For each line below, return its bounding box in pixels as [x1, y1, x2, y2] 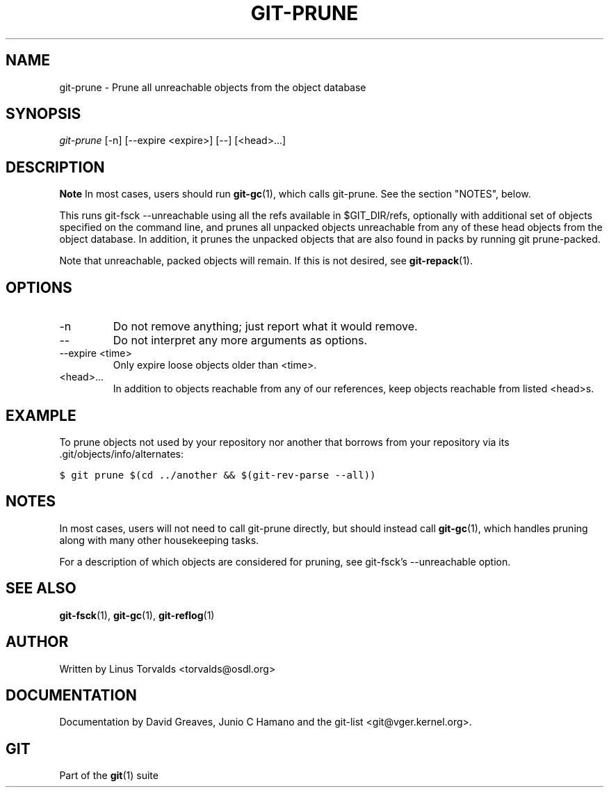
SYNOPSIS [6, 105, 81, 123]
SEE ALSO [6, 579, 76, 598]
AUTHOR [6, 633, 69, 651]
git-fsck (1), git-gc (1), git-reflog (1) [59, 609, 215, 621]
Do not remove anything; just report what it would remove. [113, 319, 418, 334]
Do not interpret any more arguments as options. [113, 333, 368, 348]
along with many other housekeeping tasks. [59, 534, 259, 546]
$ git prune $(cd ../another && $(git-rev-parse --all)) [59, 469, 376, 481]
